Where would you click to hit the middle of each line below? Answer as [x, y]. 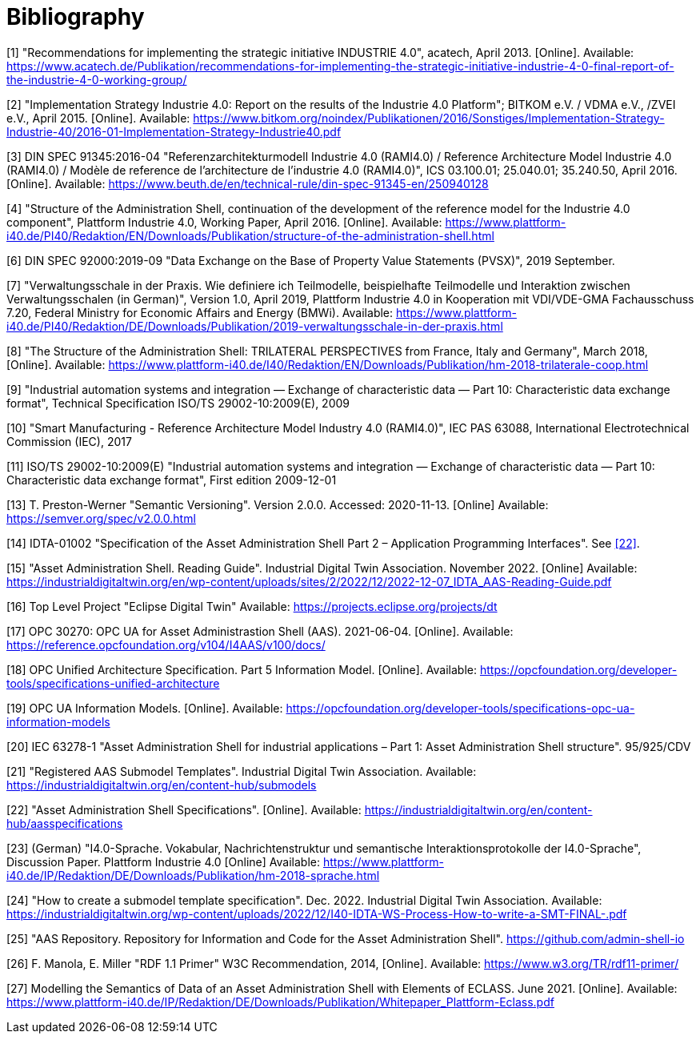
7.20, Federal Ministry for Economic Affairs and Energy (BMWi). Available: [200, 312]
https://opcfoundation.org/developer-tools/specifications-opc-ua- [460, 708]
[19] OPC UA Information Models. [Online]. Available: [145, 708]
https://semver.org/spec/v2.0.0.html [101, 518]
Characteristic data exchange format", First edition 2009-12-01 [172, 480]
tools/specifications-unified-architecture [113, 683]
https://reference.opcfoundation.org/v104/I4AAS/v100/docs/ [166, 644]
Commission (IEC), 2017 [69, 441]
